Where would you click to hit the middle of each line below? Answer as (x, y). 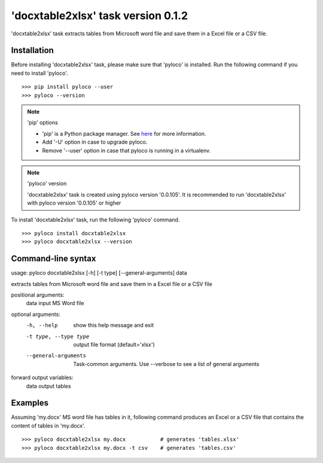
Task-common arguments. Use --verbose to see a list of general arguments (166, 364)
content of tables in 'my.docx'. (48, 425)
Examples (30, 403)
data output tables (48, 386)
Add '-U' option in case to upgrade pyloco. (95, 142)
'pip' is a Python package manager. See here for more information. (124, 133)
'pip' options (42, 123)
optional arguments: (36, 314)
